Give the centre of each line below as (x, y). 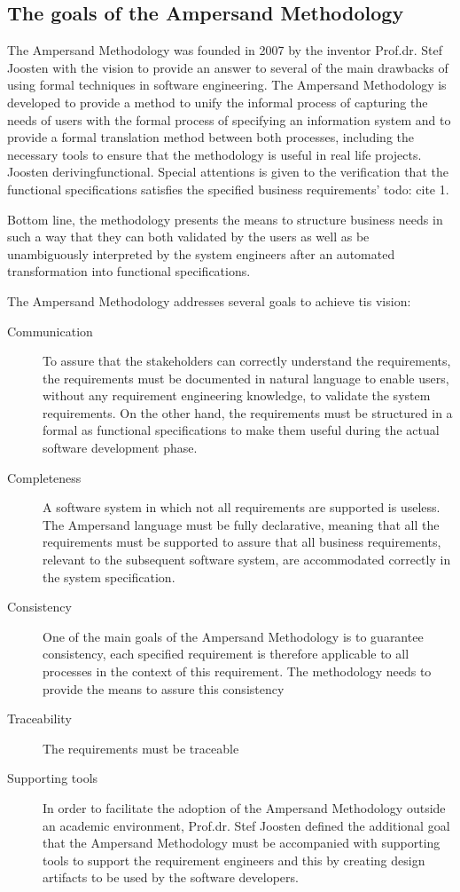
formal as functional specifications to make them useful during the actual (241, 430)
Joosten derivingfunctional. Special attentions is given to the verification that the (228, 172)
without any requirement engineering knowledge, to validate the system (237, 395)
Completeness (44, 477)
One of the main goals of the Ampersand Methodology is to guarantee (233, 636)
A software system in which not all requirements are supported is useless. (242, 507)
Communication (50, 331)
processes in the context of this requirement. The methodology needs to (237, 671)
